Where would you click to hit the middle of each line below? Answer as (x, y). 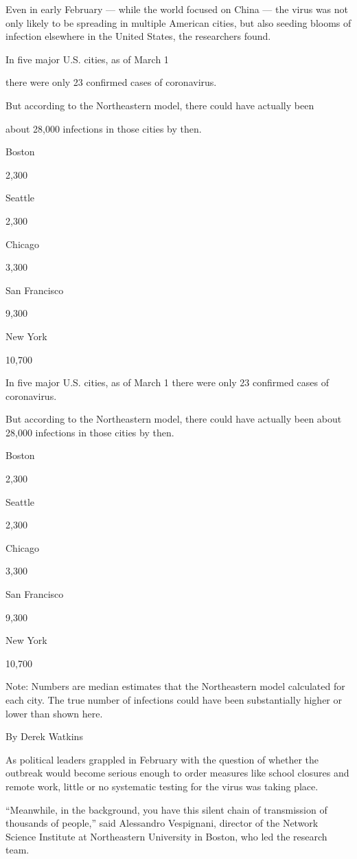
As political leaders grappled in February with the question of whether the (162, 759)
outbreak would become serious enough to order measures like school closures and (177, 773)
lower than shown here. (54, 713)
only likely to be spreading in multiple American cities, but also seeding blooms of (178, 22)
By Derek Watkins (44, 736)
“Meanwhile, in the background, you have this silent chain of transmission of (166, 809)
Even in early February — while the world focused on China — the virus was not (177, 9)
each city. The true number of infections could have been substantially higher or (174, 700)
